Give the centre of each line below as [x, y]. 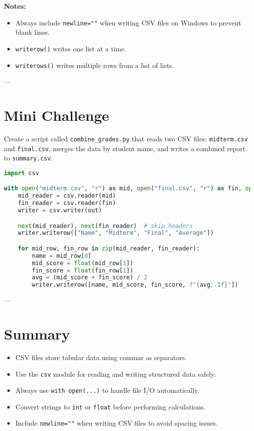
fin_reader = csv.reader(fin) [67, 203]
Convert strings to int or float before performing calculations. [110, 406]
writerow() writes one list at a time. [71, 48]
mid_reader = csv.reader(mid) [67, 196]
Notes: [15, 6]
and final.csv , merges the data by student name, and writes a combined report [125, 148]
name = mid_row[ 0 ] [62, 256]
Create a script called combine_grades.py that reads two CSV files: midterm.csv [126, 138]
